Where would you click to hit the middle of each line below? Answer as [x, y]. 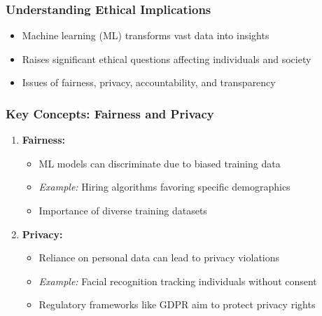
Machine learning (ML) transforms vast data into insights [146, 35]
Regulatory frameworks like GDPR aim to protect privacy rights [177, 304]
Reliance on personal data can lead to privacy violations [159, 257]
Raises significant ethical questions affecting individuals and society [167, 59]
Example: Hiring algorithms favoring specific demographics [164, 187]
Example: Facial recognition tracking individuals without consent [178, 281]
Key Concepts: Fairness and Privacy [110, 113]
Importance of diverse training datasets [123, 210]
